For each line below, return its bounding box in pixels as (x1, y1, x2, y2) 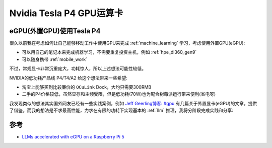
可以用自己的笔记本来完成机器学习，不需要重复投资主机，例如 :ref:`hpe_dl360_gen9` (22, 49, 197, 55)
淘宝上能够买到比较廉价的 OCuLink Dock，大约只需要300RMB (22, 84, 152, 90)
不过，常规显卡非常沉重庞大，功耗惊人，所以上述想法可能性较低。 (9, 65, 146, 71)
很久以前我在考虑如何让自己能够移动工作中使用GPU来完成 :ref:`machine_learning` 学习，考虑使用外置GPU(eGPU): (9, 40, 245, 46)
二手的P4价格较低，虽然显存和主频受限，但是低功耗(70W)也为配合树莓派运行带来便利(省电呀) (22, 91, 216, 97)
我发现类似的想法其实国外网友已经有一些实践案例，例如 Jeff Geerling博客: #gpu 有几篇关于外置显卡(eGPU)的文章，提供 (9, 100, 257, 106)
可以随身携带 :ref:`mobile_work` (22, 56, 88, 62)
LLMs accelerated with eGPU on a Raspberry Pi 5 (22, 134, 124, 140)
